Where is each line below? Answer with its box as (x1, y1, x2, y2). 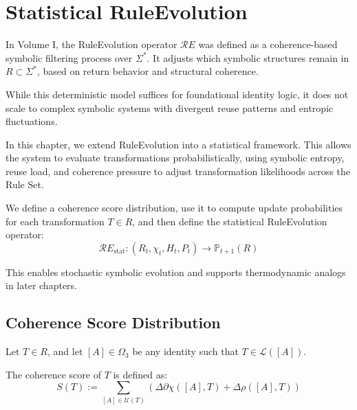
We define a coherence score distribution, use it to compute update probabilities (6, 201, 343, 215)
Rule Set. (6, 177, 44, 192)
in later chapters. (6, 278, 77, 293)
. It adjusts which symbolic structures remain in (147, 50, 349, 65)
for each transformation (6, 214, 105, 228)
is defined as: (113, 367, 168, 381)
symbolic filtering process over (6, 50, 133, 65)
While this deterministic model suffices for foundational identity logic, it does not (6, 87, 349, 101)
